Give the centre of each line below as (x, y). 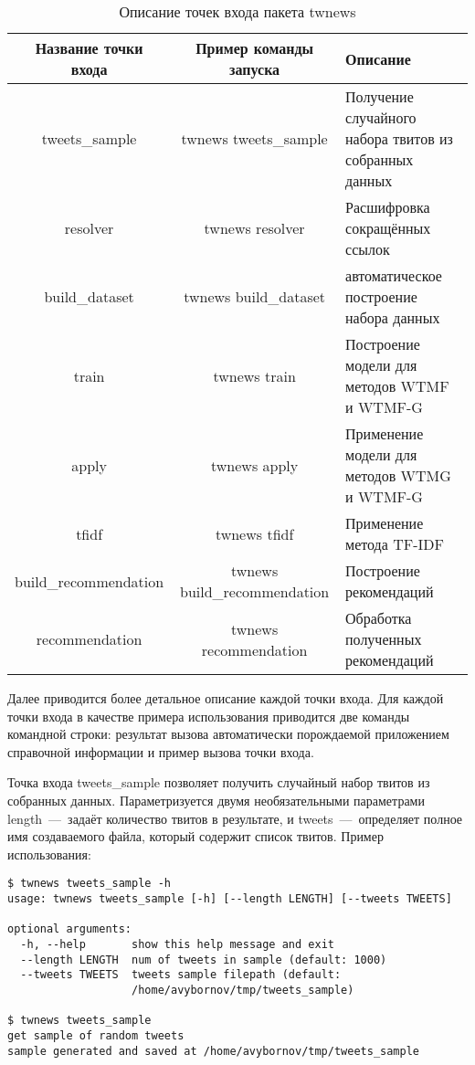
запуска (255, 69)
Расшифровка (388, 207)
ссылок (368, 249)
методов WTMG (398, 475)
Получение (380, 96)
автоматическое (394, 275)
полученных (384, 639)
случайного (381, 117)
